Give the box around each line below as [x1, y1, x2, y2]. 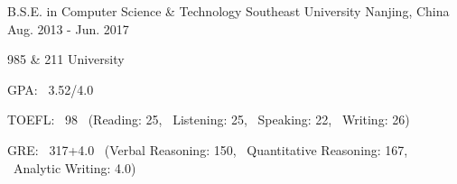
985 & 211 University [7, 50, 125, 69]
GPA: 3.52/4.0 [7, 79, 94, 98]
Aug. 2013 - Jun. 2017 [7, 19, 129, 38]
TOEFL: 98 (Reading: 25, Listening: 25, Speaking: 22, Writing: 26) [7, 110, 410, 129]
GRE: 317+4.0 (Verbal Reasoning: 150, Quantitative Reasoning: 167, [7, 140, 408, 159]
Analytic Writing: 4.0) [13, 158, 136, 177]
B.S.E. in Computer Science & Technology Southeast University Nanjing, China [7, 2, 450, 20]
